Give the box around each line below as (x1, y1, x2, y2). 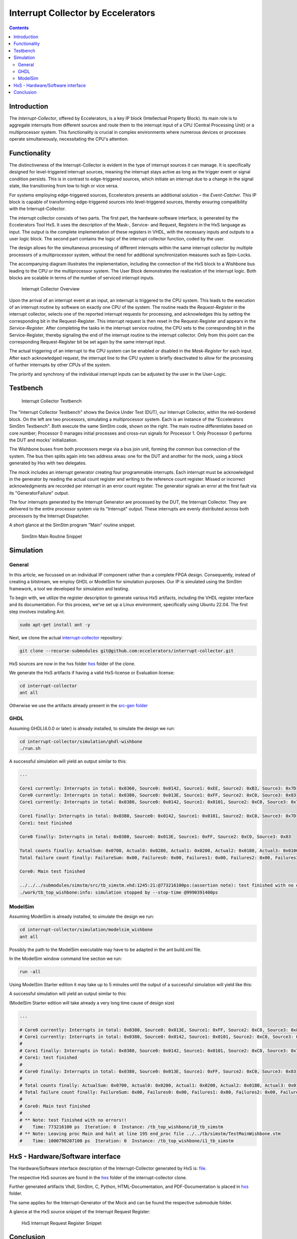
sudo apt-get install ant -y (19, 622, 91, 627)
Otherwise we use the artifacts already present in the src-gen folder (9, 703, 148, 709)
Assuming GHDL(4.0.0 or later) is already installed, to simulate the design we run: (9, 725, 175, 731)
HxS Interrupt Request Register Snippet (21, 1220, 102, 1226)
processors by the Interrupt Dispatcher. (9, 513, 90, 519)
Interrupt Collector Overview (21, 286, 80, 292)
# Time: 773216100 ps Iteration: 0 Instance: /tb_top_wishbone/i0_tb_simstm (19, 1124, 224, 1130)
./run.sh (19, 745, 41, 751)
